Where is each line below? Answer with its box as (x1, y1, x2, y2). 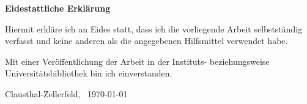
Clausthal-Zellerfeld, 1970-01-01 (5, 87, 128, 100)
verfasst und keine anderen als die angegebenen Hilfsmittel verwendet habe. (5, 34, 288, 47)
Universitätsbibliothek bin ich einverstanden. (5, 67, 172, 80)
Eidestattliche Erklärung (5, 2, 111, 14)
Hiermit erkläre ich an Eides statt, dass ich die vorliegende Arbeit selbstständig (5, 22, 303, 35)
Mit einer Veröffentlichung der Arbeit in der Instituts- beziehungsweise (5, 54, 270, 67)
